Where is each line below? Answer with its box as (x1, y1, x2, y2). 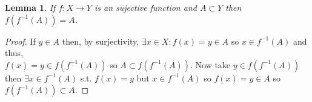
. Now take (190, 58, 231, 71)
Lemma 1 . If (5, 1, 56, 13)
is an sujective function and (95, 1, 197, 13)
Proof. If (5, 34, 36, 47)
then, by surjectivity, (62, 34, 139, 47)
